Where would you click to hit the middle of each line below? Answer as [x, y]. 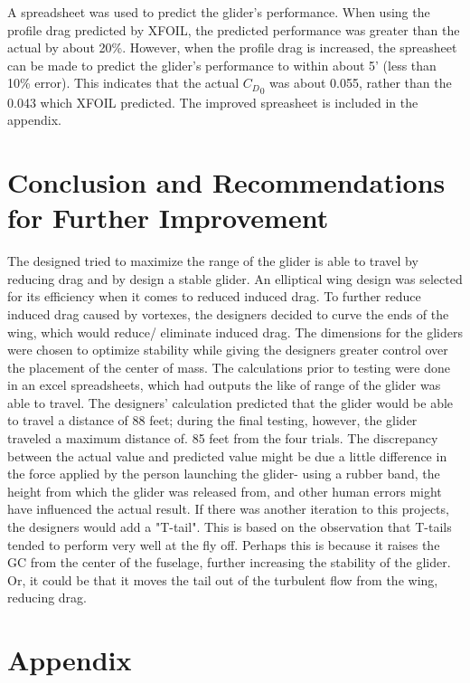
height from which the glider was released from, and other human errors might [225, 491]
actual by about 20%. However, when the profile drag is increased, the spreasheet [232, 47]
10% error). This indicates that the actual [123, 83]
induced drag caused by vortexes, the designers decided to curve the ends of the [228, 313]
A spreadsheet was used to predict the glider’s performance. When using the [219, 12]
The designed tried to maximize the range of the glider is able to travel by [213, 261]
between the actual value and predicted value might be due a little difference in [227, 455]
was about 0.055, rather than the [361, 83]
